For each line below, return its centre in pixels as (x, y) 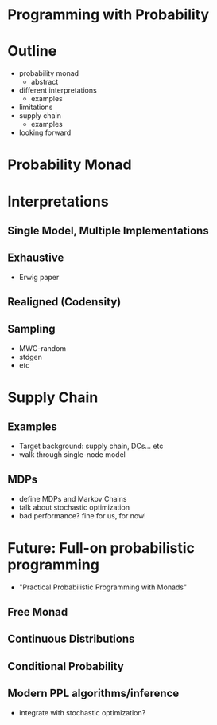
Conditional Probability (66, 666)
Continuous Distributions (71, 639)
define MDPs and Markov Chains (73, 498)
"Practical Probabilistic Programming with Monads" (103, 587)
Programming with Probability (108, 15)
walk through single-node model (72, 454)
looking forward (45, 132)
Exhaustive (36, 258)
